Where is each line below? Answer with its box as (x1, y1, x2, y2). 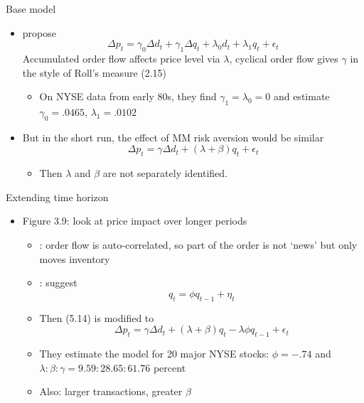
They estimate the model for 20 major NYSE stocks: (39, 345, 269, 360)
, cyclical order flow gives (229, 50, 338, 65)
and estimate (273, 89, 330, 104)
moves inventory (39, 251, 110, 266)
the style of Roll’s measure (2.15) (22, 65, 167, 80)
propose (22, 25, 56, 40)
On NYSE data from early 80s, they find (39, 89, 217, 104)
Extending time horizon (6, 189, 109, 204)
